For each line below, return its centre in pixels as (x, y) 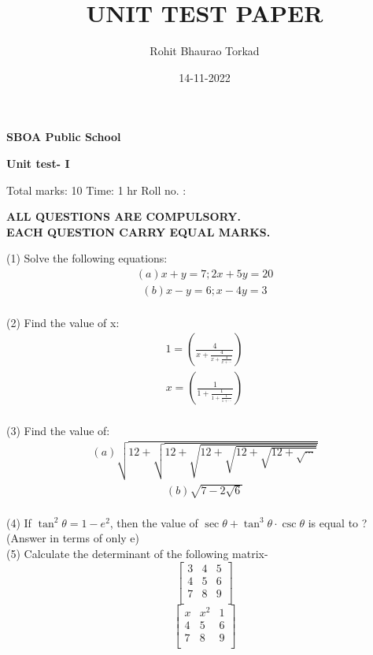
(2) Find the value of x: (63, 322)
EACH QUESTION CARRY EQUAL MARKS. (138, 231)
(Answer (26, 538)
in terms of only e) (94, 538)
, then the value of (154, 522)
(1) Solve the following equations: (87, 258)
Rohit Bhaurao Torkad (205, 51)
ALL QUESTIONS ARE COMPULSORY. (124, 216)
